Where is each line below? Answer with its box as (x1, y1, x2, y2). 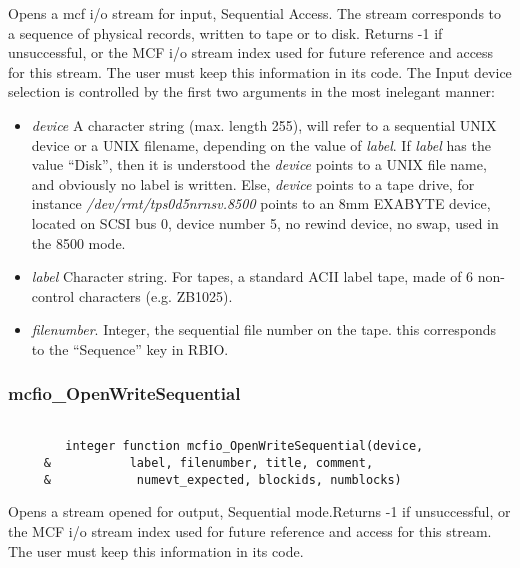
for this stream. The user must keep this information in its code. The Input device (8, 61, 512, 82)
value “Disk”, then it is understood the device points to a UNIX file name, (31, 154, 487, 175)
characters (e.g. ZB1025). (78, 285, 233, 306)
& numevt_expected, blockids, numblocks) (43, 472, 402, 487)
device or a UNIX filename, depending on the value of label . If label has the (31, 134, 491, 155)
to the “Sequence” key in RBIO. (31, 338, 229, 359)
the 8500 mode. (31, 232, 126, 253)
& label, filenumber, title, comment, (43, 456, 374, 471)
